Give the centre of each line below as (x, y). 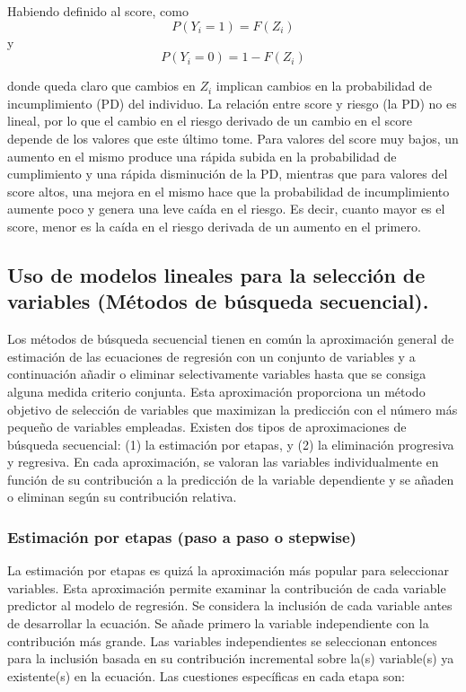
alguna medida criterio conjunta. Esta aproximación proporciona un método (216, 391)
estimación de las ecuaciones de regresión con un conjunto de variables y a (211, 356)
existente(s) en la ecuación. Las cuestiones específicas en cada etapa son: (206, 675)
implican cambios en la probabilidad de (324, 86)
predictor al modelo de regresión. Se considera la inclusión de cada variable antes (230, 605)
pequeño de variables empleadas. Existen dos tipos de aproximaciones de (207, 427)
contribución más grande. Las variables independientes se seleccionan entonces (222, 640)
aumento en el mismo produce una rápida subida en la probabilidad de (202, 156)
